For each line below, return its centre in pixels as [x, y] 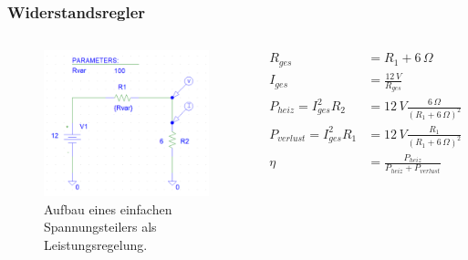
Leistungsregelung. [96, 244]
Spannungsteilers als [100, 227]
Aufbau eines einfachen [108, 208]
